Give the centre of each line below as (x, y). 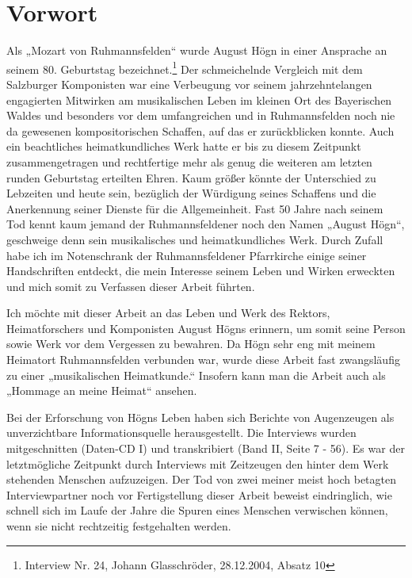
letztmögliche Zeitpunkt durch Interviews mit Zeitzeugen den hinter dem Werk (198, 463)
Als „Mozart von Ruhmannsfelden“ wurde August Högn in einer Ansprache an (197, 50)
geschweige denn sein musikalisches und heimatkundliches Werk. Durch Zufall (195, 239)
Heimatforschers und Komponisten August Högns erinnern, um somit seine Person (206, 328)
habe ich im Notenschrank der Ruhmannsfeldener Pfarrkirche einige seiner (187, 255)
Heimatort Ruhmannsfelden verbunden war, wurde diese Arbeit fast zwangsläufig (203, 360)
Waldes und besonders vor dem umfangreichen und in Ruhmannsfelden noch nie (201, 115)
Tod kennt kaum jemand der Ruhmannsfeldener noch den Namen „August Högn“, (206, 224)
